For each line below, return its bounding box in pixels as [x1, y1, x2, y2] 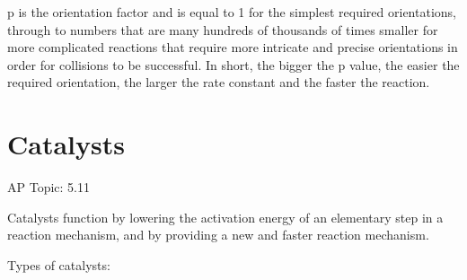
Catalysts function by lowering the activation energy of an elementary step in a [7, 207, 444, 226]
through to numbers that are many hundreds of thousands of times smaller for [7, 20, 438, 39]
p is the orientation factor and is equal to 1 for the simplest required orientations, [7, 3, 456, 21]
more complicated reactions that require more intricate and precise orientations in [7, 38, 458, 57]
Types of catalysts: [7, 255, 110, 274]
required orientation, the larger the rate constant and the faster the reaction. [7, 73, 430, 92]
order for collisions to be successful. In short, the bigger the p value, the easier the [7, 55, 460, 74]
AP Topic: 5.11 [7, 178, 90, 197]
